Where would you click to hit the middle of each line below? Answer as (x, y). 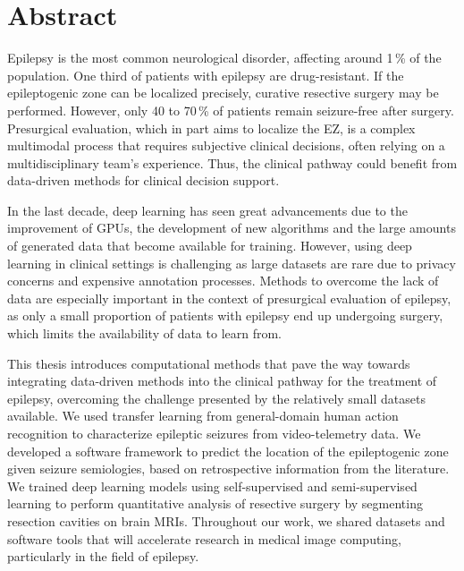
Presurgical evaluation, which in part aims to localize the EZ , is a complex (211, 128)
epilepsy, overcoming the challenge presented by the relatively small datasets (216, 398)
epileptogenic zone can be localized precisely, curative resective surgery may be (223, 93)
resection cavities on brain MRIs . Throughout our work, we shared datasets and (226, 520)
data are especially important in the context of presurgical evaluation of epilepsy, (229, 298)
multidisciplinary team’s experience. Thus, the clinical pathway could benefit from (232, 162)
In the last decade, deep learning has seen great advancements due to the (207, 210)
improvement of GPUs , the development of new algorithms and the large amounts (232, 228)
